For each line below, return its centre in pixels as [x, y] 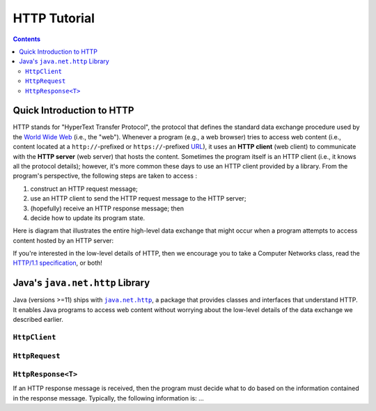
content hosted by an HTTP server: [63, 240]
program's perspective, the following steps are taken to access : [105, 176]
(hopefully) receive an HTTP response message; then [107, 208]
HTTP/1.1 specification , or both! [57, 263]
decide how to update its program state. [88, 218]
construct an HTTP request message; [84, 189]
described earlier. [38, 320]
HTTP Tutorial [54, 18]
